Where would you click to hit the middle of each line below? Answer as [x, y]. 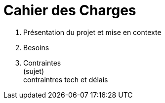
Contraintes [42, 63]
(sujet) [34, 71]
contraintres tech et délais [66, 79]
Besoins [36, 47]
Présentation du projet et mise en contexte [92, 32]
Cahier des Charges [70, 10]
